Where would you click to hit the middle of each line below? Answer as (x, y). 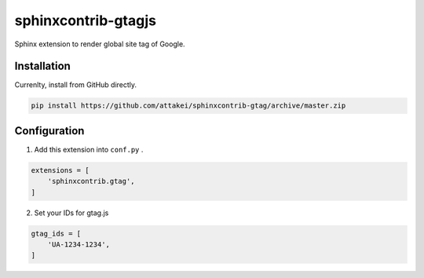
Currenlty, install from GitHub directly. (76, 85)
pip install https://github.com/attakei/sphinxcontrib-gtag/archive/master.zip (188, 106)
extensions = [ (60, 170)
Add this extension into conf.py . (89, 149)
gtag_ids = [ (56, 233)
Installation (42, 66)
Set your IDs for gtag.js (71, 213)
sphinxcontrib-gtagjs (86, 20)
